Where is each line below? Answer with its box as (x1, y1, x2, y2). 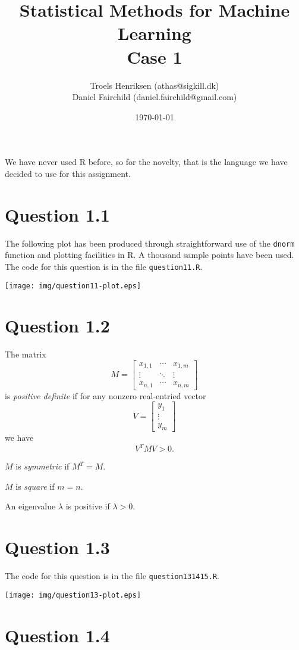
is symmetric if (15, 460, 70, 472)
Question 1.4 (5, 623, 110, 647)
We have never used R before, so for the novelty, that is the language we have (5, 155, 288, 168)
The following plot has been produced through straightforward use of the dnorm (5, 237, 295, 249)
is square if (15, 480, 55, 492)
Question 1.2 (5, 313, 110, 338)
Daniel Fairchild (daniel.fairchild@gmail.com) (72, 91, 237, 103)
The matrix (5, 348, 46, 360)
